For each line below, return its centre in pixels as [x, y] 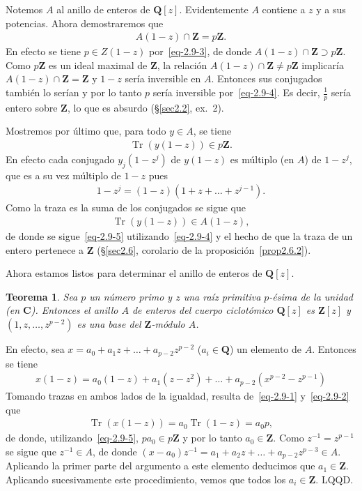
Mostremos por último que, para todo [86, 131]
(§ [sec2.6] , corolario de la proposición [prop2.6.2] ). [204, 249]
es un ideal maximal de [98, 65]
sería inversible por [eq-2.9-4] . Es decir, [236, 92]
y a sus [331, 9]
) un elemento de [266, 349]
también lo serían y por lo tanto [74, 92]
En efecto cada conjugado [60, 159]
